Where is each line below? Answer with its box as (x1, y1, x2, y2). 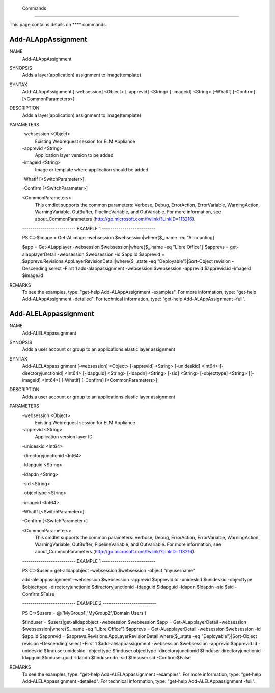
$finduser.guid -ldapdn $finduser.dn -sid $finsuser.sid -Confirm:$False (41, 654, 191, 660)
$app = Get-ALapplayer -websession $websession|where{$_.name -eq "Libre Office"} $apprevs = (22, 244, 229, 250)
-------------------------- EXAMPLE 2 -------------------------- (22, 600, 156, 606)
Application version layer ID (35, 433, 93, 440)
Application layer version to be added (35, 152, 114, 158)
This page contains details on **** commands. (9, 22, 107, 28)
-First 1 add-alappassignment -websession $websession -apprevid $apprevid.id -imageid (63, 265, 251, 271)
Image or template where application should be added (35, 167, 149, 173)
